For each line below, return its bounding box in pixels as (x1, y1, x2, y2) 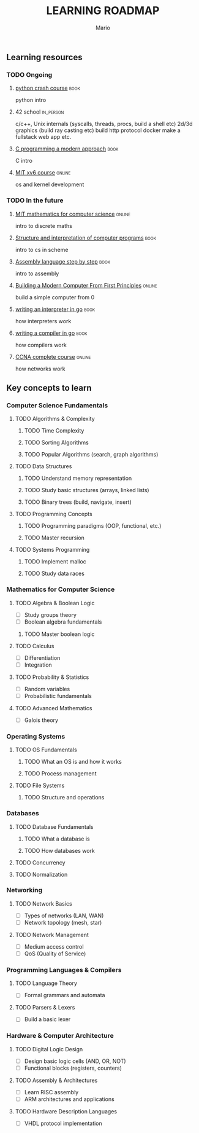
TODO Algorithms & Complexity (15, 415, 95, 423)
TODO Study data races (24, 570, 84, 578)
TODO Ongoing (6, 70, 53, 79)
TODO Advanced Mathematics (15, 704, 92, 712)
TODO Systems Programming (15, 546, 90, 554)
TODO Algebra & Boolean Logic (15, 599, 95, 606)
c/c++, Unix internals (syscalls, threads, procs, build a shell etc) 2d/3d (15, 120, 193, 128)
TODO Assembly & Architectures (15, 1076, 98, 1084)
